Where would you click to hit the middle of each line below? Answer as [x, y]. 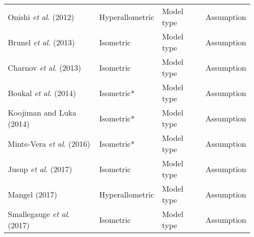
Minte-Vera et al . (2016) [49, 143]
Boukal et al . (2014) [42, 93]
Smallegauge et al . [39, 214]
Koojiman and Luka [42, 112]
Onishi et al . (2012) [41, 17]
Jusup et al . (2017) [40, 169]
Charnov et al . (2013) [44, 67]
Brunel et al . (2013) [42, 42]
